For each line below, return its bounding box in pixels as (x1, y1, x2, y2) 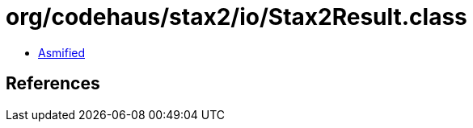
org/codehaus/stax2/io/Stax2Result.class (6, 3, 467, 31)
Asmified (38, 45, 86, 60)
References (6, 73, 100, 94)
